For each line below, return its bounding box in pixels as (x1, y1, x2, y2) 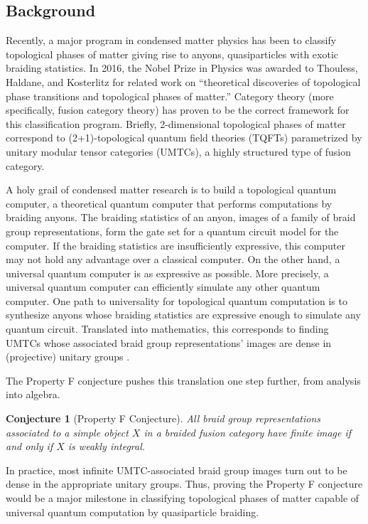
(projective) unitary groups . (6, 349, 130, 364)
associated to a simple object (6, 424, 129, 439)
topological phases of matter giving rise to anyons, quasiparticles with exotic (6, 46, 339, 61)
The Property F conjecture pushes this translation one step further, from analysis (6, 373, 361, 387)
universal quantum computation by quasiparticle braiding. (6, 504, 259, 519)
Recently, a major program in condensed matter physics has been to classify (6, 33, 337, 48)
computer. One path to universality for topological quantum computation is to (6, 293, 347, 308)
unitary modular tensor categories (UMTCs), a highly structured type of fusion (6, 144, 351, 159)
